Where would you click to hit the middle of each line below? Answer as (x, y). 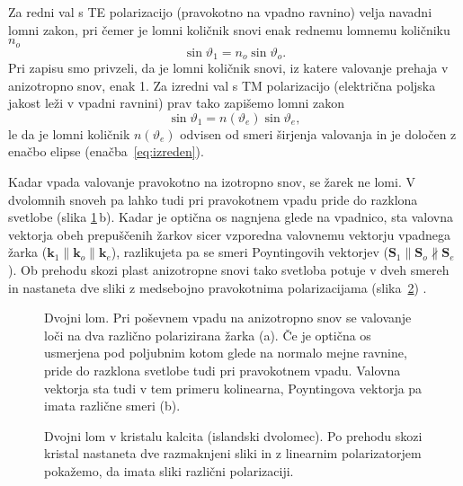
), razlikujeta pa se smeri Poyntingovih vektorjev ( (249, 252)
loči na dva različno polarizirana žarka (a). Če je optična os (208, 335)
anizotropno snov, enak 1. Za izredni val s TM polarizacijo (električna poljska (222, 85)
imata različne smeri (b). (112, 406)
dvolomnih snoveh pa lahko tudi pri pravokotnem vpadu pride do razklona (213, 199)
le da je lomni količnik (69, 133)
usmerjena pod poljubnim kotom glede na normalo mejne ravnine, (226, 353)
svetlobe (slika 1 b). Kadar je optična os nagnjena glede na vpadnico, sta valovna (231, 217)
